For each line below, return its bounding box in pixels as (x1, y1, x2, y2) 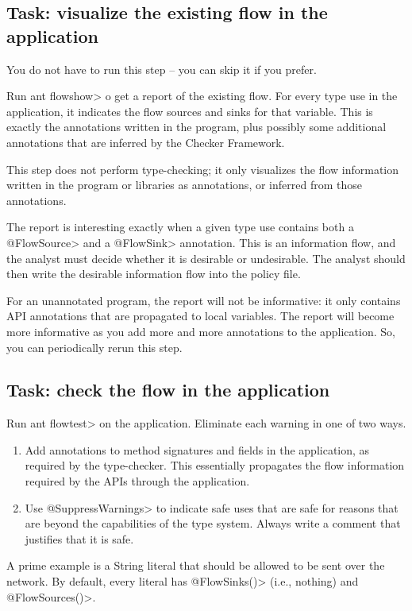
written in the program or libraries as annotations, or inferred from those (6, 176, 362, 193)
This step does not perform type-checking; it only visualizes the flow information (6, 160, 399, 177)
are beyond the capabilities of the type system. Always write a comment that (25, 515, 401, 532)
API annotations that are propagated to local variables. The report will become (6, 307, 395, 324)
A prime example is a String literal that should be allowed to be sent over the (6, 557, 385, 574)
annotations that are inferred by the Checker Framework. (6, 133, 285, 150)
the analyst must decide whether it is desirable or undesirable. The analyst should (6, 249, 406, 266)
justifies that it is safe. (25, 530, 134, 547)
